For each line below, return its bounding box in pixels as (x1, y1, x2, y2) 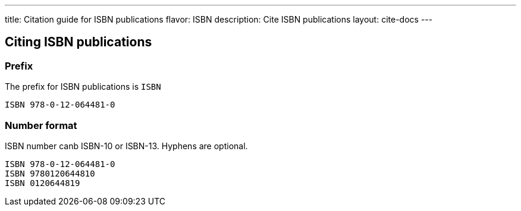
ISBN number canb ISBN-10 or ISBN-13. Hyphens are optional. (5, 140, 248, 151)
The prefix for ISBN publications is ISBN (5, 81, 161, 92)
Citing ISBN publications (5, 34, 152, 50)
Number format (5, 119, 77, 131)
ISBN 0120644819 (5, 178, 80, 188)
